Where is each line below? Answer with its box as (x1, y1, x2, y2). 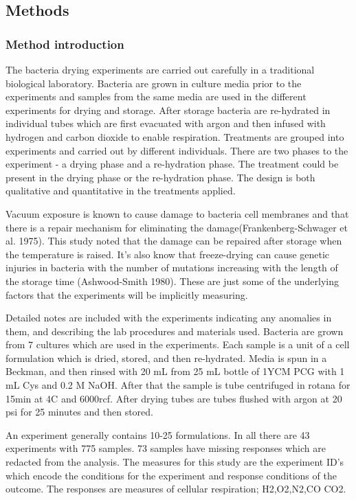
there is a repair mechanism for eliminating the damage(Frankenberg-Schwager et (5, 220, 348, 234)
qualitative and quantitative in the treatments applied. (5, 183, 236, 198)
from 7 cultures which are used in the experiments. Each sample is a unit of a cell (5, 337, 350, 352)
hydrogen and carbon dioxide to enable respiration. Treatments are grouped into (5, 129, 344, 144)
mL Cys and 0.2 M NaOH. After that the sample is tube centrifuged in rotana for (5, 378, 351, 392)
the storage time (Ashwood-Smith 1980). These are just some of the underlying (5, 273, 340, 288)
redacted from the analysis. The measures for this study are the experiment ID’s (5, 455, 344, 469)
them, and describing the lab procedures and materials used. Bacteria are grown (5, 323, 344, 338)
